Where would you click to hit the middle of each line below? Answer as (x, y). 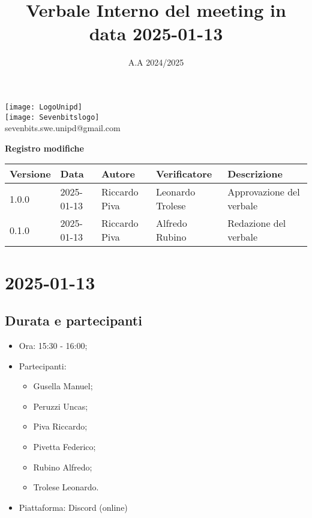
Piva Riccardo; (60, 426)
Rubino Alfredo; (63, 467)
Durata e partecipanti (73, 320)
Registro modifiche (44, 148)
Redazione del (257, 223)
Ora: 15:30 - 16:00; (53, 345)
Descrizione (255, 174)
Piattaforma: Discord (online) (73, 507)
